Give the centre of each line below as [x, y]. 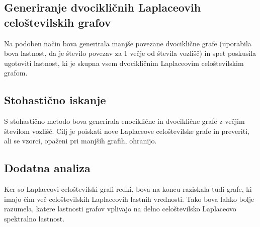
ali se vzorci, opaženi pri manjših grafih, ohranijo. [80, 141]
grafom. [16, 73]
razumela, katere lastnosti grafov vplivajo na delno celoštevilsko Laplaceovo [120, 209]
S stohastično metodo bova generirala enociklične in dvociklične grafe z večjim [124, 121]
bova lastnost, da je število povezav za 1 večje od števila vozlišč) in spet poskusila [130, 53]
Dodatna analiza [47, 168]
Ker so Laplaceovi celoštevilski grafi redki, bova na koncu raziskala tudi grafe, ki [128, 189]
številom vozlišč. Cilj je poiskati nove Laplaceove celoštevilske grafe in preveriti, [127, 131]
